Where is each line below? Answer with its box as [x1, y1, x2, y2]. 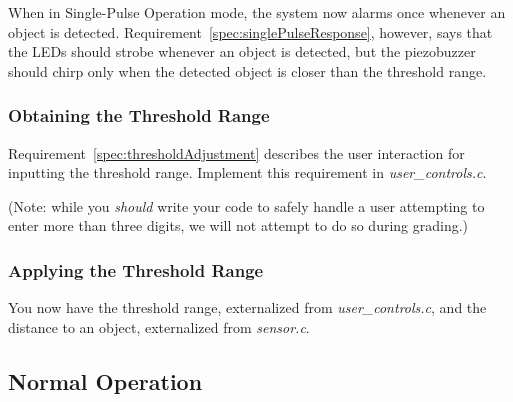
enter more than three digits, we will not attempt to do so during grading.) [8, 215, 469, 236]
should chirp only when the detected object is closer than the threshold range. [8, 60, 487, 81]
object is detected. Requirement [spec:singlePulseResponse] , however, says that [8, 21, 493, 42]
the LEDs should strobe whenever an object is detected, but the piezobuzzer [8, 41, 476, 62]
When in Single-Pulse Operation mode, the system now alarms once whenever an [8, 2, 506, 22]
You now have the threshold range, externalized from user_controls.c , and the [8, 297, 487, 318]
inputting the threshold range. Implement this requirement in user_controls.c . [8, 162, 487, 183]
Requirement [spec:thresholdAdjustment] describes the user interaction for [8, 142, 465, 163]
